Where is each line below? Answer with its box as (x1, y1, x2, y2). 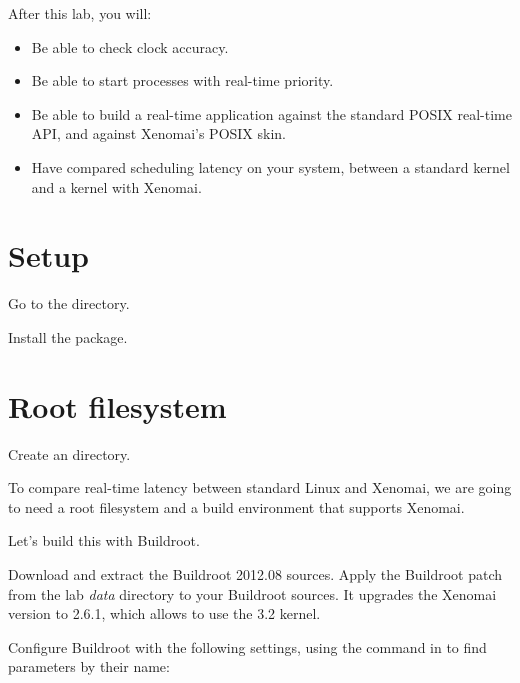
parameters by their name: (8, 656, 170, 677)
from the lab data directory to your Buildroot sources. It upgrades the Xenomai (8, 583, 497, 604)
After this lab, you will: (8, 3, 152, 23)
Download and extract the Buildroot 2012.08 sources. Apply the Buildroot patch (8, 563, 503, 584)
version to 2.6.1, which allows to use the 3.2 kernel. (8, 603, 321, 624)
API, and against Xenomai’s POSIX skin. (31, 123, 286, 144)
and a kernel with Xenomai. (31, 176, 202, 197)
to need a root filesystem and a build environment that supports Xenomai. (8, 496, 465, 517)
